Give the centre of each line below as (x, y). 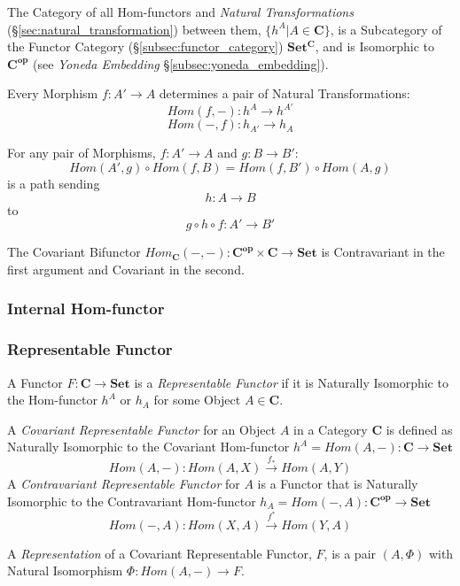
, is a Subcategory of (386, 29)
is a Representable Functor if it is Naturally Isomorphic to (291, 382)
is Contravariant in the (383, 252)
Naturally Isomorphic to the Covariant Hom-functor (148, 447)
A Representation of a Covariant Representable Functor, (160, 553)
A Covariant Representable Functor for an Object (142, 429)
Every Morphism (53, 93)
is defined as (419, 429)
